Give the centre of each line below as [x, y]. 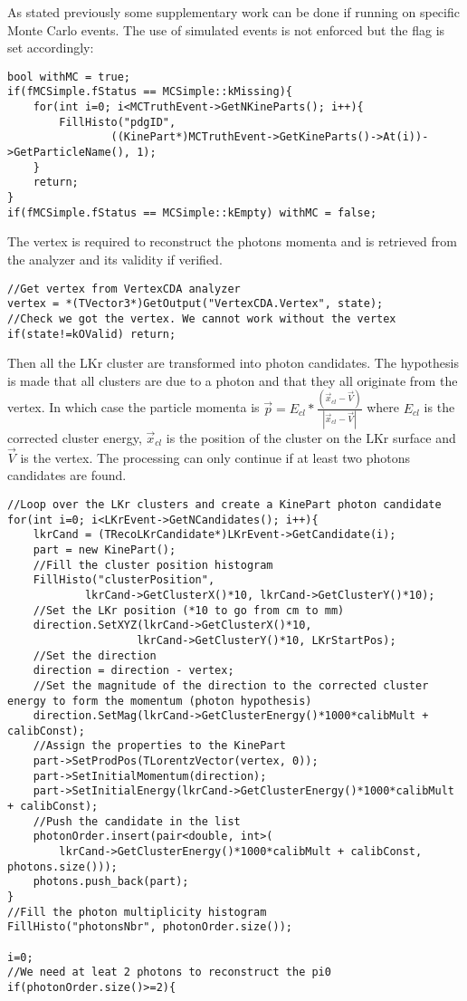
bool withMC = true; [69, 77]
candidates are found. [67, 475]
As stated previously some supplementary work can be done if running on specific [233, 12]
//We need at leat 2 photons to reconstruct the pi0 [169, 972]
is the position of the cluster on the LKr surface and [311, 437]
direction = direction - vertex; [133, 671]
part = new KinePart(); [105, 549]
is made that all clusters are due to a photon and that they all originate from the [233, 380]
